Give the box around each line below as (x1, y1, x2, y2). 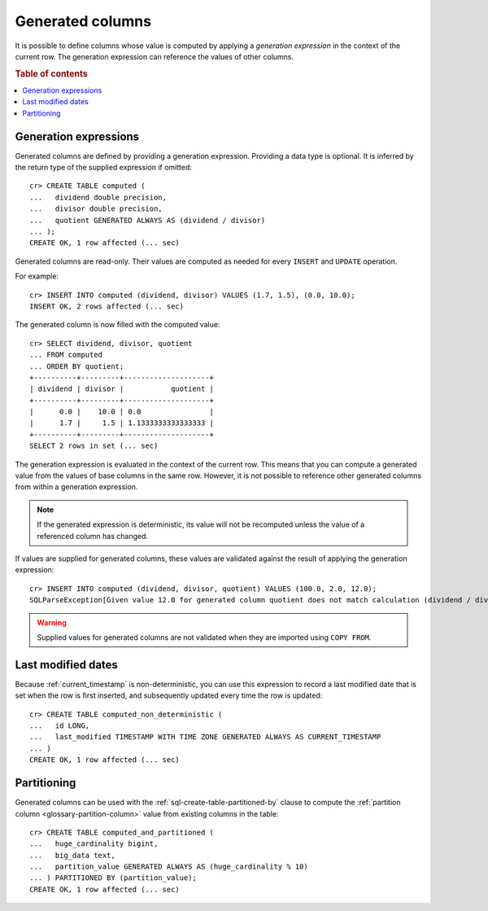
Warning (37, 617, 67, 627)
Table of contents (15, 68, 89, 79)
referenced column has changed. (37, 531, 149, 541)
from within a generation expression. (15, 482, 138, 492)
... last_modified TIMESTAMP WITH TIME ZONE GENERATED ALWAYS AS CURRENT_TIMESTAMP (29, 733, 381, 742)
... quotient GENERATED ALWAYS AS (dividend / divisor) (29, 216, 266, 225)
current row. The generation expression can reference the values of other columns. (15, 51, 294, 61)
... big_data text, (29, 851, 115, 860)
